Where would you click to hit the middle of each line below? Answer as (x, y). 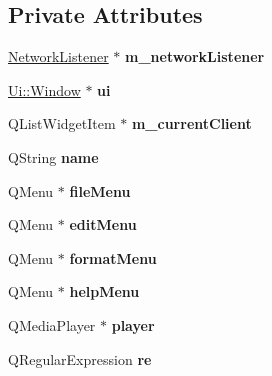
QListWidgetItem (62, 123)
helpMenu (104, 291)
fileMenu (100, 190)
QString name (53, 156)
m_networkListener (195, 56)
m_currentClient (191, 123)
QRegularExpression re (80, 358)
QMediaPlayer (52, 324)
